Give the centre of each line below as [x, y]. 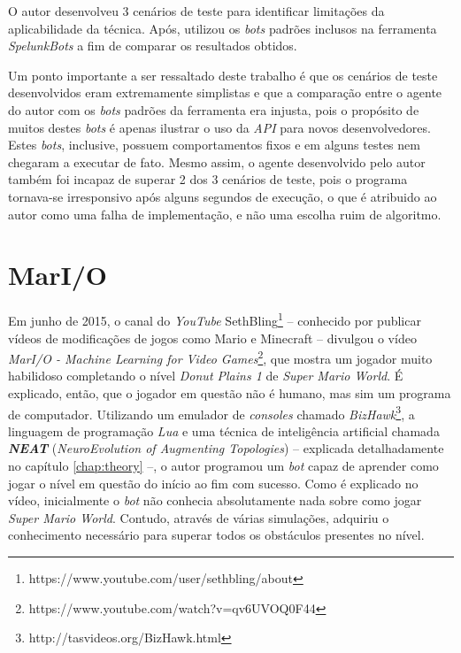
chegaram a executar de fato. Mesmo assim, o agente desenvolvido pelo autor [217, 161]
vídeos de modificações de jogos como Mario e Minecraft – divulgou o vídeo [212, 338]
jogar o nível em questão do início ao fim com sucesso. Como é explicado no [213, 483]
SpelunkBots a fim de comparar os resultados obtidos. [153, 46]
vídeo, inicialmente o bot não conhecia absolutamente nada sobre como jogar [215, 500]
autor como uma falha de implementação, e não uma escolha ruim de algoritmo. [225, 214]
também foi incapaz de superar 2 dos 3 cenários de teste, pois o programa [208, 179]
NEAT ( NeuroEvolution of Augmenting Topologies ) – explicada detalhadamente [226, 448]
